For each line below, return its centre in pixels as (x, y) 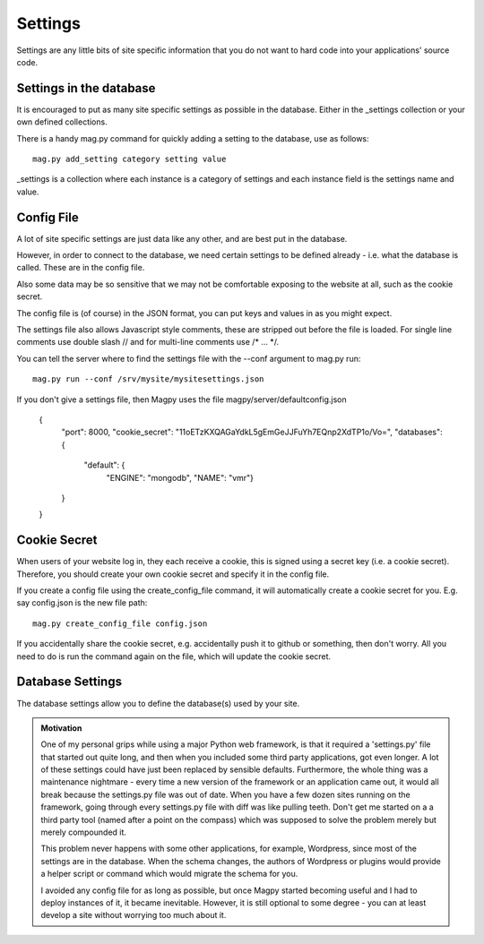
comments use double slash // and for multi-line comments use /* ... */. (148, 342)
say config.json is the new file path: (82, 603)
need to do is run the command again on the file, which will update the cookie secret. (174, 656)
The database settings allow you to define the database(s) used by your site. (158, 703)
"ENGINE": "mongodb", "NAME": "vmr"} (180, 477)
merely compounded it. (84, 832)
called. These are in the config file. (81, 268)
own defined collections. (62, 122)
